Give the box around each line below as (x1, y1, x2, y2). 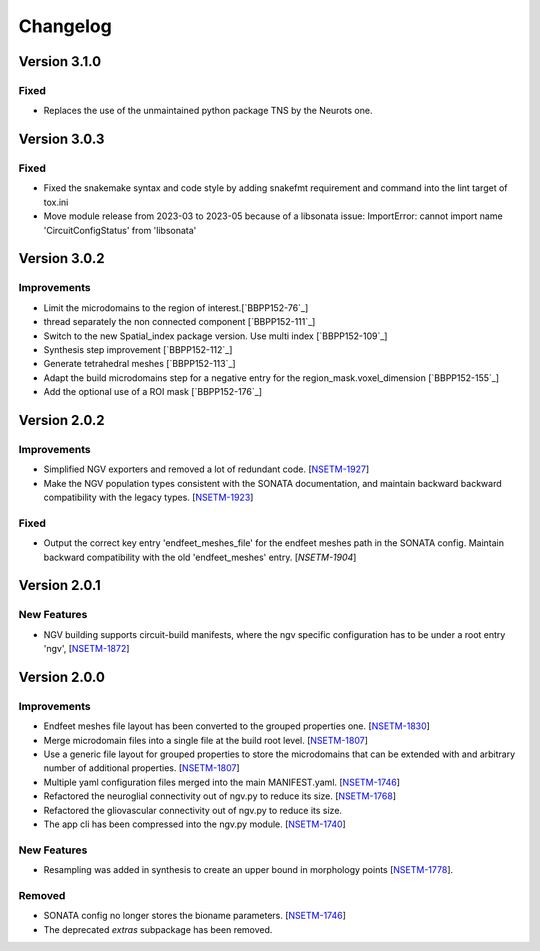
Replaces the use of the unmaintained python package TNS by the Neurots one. (43, 105, 373, 117)
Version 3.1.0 (18, 53, 102, 70)
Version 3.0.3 (18, 131, 105, 148)
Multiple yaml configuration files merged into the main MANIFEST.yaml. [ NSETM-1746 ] (43, 776, 400, 788)
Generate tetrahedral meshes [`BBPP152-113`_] (43, 358, 236, 370)
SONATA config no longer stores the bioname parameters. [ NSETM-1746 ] (43, 910, 347, 922)
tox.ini (43, 196, 69, 208)
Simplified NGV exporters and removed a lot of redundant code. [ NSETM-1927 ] (43, 463, 370, 475)
